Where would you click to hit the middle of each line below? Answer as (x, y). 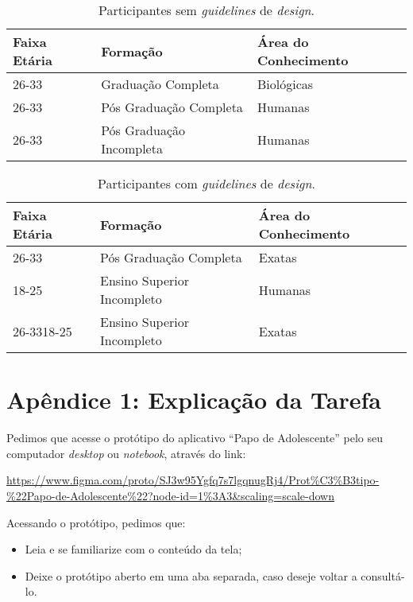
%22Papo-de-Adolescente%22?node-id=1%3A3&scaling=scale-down (171, 495)
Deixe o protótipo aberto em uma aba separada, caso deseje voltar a (191, 575)
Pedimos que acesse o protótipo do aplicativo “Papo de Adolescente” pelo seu (195, 438)
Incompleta (132, 148)
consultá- (383, 575)
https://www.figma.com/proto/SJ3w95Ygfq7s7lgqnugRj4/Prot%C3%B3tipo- (193, 480)
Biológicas (286, 84)
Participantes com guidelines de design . (206, 183)
